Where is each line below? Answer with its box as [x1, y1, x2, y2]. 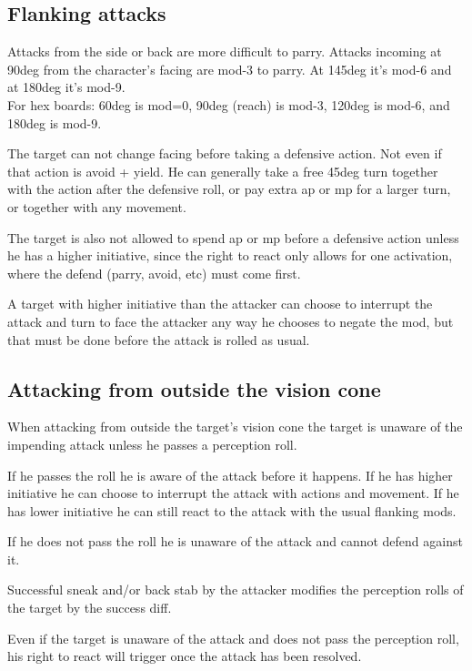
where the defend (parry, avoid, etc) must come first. [7, 263, 301, 282]
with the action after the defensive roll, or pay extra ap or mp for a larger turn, [7, 179, 451, 198]
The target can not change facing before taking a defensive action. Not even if [7, 144, 442, 163]
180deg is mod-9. [7, 113, 102, 132]
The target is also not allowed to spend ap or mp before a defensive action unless [7, 228, 459, 247]
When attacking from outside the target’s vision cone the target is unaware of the [7, 417, 463, 436]
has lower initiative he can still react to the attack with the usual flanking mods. [7, 501, 457, 520]
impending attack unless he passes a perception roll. [7, 434, 297, 453]
